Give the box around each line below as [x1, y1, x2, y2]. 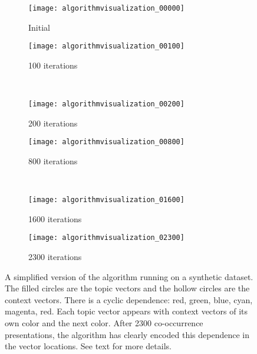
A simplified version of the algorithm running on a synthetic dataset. [5, 270, 253, 282]
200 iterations [28, 116, 78, 129]
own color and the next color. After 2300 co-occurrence [5, 317, 203, 329]
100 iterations [28, 59, 78, 71]
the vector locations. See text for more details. [5, 340, 172, 352]
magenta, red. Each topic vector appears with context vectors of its [5, 305, 248, 317]
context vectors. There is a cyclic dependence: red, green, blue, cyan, [5, 293, 253, 306]
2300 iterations [28, 251, 82, 263]
